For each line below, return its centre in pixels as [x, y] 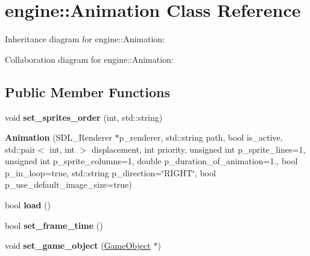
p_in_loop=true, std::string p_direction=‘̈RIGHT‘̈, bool [110, 172]
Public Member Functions [87, 91]
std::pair [20, 149]
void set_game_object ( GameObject [78, 245]
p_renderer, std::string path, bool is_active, [201, 137]
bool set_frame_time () [54, 225]
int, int [62, 149]
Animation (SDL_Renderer [59, 137]
